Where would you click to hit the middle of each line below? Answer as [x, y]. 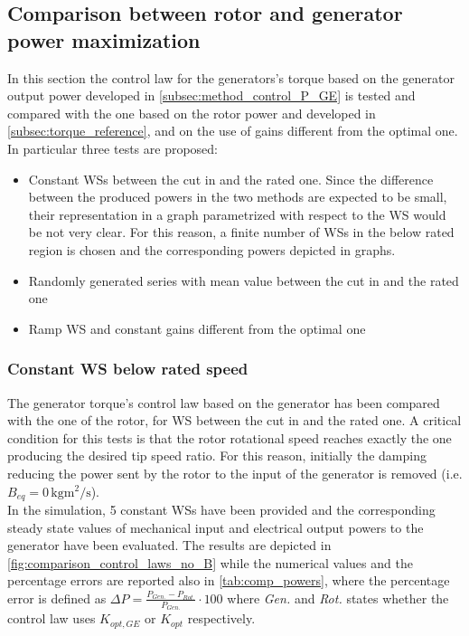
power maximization [104, 39]
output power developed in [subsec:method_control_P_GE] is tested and [211, 95]
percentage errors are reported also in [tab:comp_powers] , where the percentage [229, 580]
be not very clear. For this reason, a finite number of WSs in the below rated [241, 232]
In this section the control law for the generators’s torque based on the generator [231, 77]
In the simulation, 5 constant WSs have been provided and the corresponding [221, 509]
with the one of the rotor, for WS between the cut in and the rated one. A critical [234, 420]
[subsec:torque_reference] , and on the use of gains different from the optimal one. [233, 131]
